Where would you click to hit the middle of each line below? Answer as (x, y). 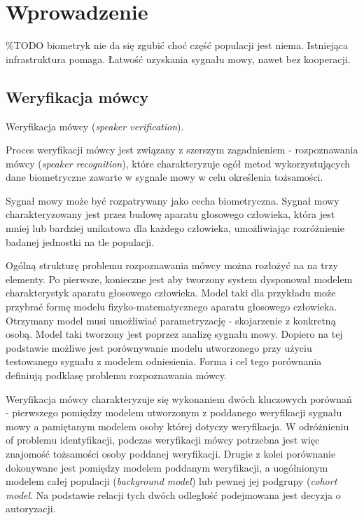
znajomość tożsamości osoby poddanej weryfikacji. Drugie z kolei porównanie (171, 453)
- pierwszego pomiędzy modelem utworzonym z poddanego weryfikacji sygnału (174, 412)
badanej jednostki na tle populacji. (80, 241)
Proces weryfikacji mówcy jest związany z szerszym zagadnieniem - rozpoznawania (182, 150)
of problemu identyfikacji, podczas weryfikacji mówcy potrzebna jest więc (163, 440)
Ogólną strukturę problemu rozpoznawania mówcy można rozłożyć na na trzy (172, 265)
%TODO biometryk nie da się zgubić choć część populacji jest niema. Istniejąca (177, 45)
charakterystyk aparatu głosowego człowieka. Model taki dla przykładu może (171, 293)
